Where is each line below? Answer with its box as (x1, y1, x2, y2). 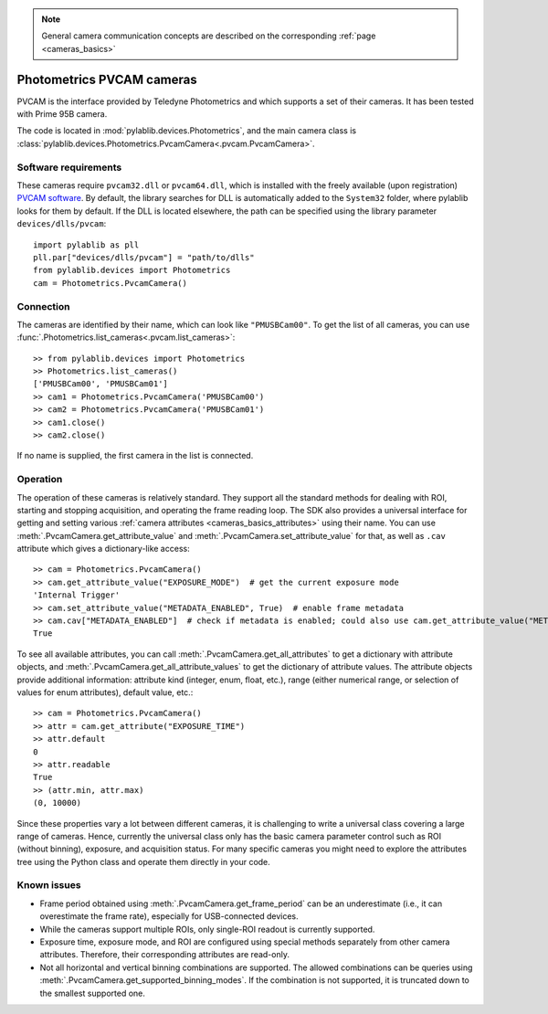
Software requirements (16, 161, 122, 174)
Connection (16, 300, 70, 312)
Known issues (16, 879, 81, 892)
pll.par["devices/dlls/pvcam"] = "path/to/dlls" (33, 252, 255, 262)
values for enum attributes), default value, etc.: (16, 687, 194, 698)
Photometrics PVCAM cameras (16, 71, 197, 87)
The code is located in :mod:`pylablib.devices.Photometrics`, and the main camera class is (16, 125, 356, 136)
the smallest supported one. (39, 988, 145, 998)
